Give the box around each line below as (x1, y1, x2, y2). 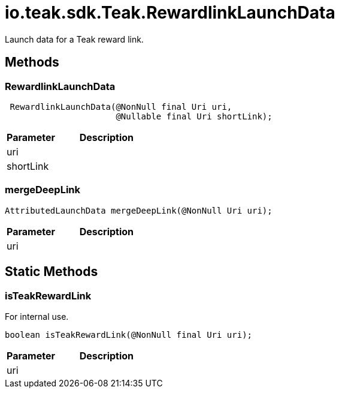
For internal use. (5, 311, 69, 322)
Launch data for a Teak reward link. (5, 34, 144, 44)
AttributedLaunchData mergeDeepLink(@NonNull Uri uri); (5, 205, 273, 215)
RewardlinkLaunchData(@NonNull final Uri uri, (10, 101, 232, 112)
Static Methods (5, 264, 98, 280)
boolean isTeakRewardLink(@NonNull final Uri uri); (5, 329, 253, 340)
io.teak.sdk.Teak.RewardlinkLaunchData (5, 2, 335, 23)
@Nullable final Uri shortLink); (116, 111, 273, 121)
